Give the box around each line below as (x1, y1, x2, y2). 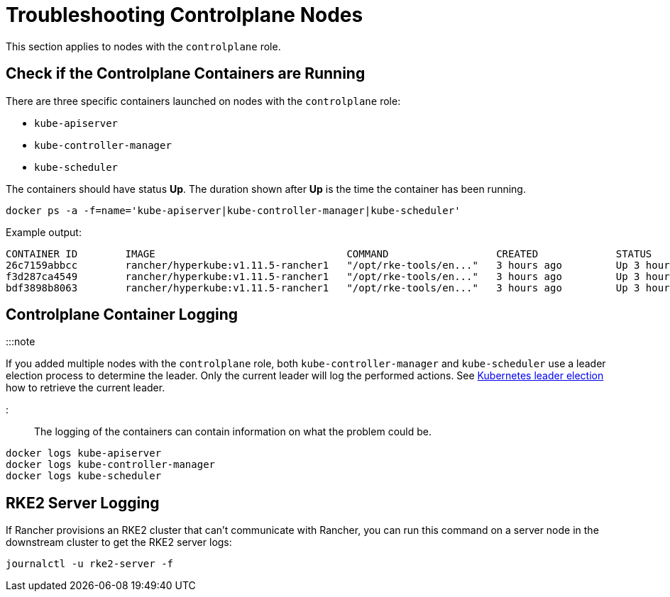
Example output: (6, 225, 82, 238)
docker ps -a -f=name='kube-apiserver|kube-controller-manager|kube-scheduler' (6, 204, 461, 216)
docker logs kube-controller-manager (6, 459, 216, 471)
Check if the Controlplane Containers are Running (6, 65, 366, 83)
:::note (6, 335, 35, 348)
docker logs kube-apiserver (6, 447, 162, 459)
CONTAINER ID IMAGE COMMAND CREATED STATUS (6, 247, 652, 260)
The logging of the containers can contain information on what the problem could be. (34, 425, 432, 438)
